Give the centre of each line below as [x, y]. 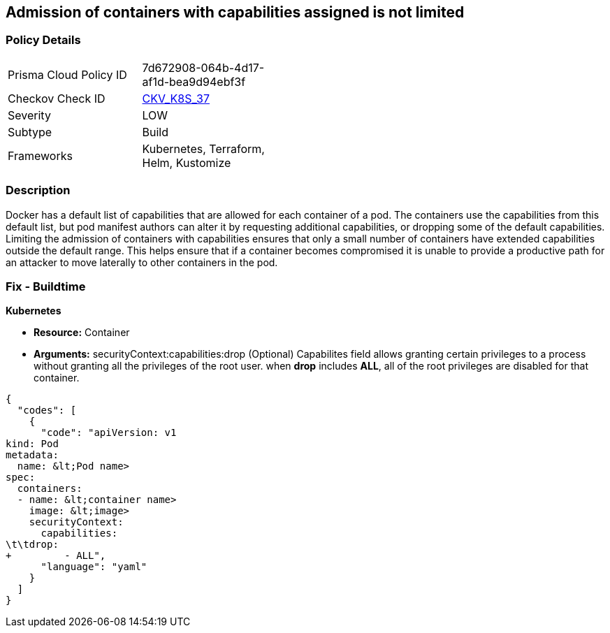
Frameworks [40, 155]
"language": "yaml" [94, 567]
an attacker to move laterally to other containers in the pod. [142, 262]
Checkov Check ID [57, 98]
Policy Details [43, 40]
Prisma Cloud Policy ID [67, 74]
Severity [29, 115]
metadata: [32, 455]
